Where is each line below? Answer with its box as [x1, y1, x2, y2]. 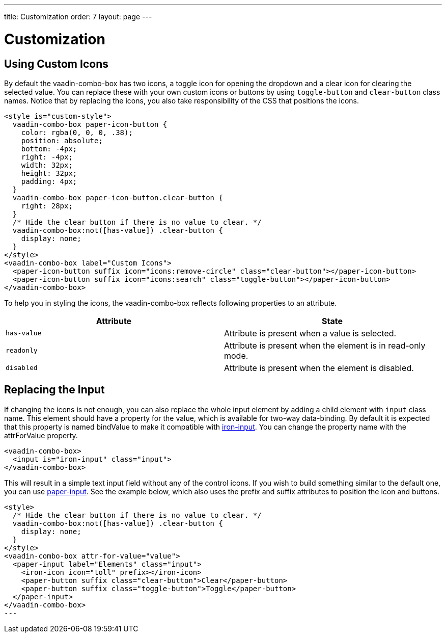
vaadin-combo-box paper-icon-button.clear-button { [12, 193, 223, 202]
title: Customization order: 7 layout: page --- [4, 12, 152, 21]
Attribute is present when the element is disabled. [224, 362, 414, 373]
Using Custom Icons [4, 57, 108, 70]
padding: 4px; [21, 177, 77, 185]
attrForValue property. [4, 431, 78, 440]
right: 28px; [21, 201, 73, 210]
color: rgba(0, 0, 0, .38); [21, 128, 133, 137]
